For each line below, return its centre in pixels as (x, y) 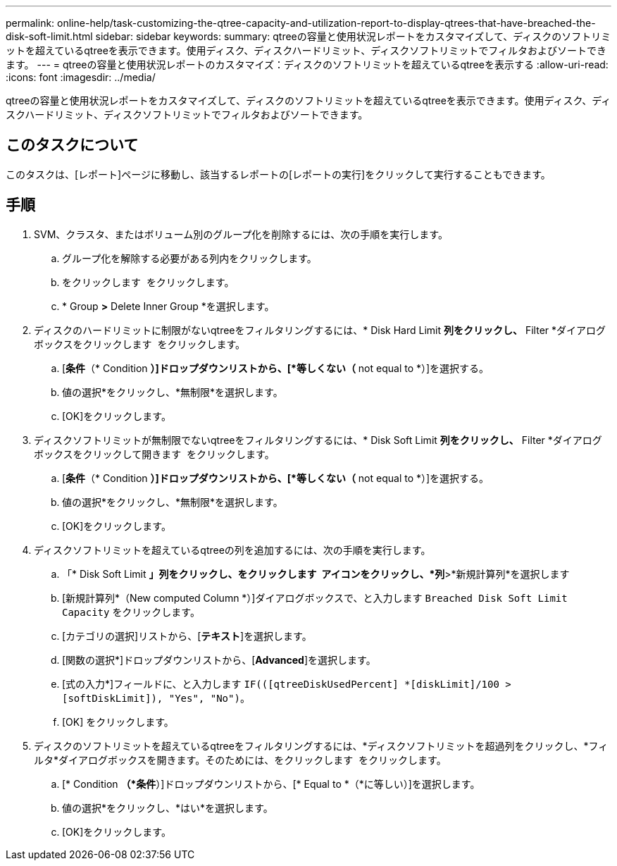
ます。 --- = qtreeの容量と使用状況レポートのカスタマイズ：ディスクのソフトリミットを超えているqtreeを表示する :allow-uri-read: (307, 64)
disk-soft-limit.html (49, 36)
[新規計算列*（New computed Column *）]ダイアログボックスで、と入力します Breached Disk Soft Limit (315, 598)
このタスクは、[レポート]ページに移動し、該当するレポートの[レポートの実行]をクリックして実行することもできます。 (278, 174)
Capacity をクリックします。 (131, 612)
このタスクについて (72, 145)
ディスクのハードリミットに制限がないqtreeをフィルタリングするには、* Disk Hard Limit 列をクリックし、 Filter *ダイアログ (320, 330)
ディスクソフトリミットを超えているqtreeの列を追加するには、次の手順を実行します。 (232, 550)
